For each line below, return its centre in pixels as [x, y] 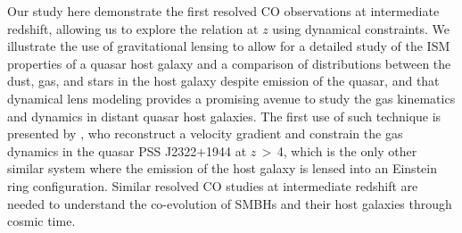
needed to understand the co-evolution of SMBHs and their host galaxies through [230, 203]
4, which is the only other [347, 150]
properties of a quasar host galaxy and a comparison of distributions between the [229, 63]
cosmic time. [41, 221]
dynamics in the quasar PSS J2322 [102, 150]
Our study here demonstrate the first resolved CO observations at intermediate [223, 11]
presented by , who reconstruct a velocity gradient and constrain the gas [205, 133]
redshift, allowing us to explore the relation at [133, 28]
